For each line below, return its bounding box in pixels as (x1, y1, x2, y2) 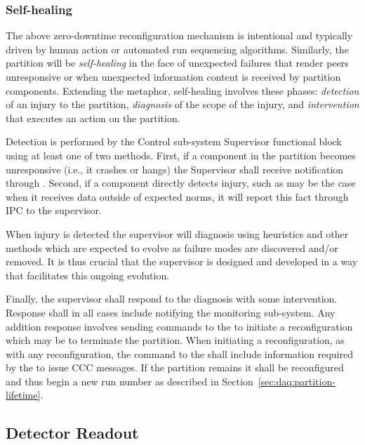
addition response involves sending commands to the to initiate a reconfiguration (6, 319, 353, 333)
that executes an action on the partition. (6, 110, 180, 125)
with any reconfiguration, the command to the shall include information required (6, 346, 353, 361)
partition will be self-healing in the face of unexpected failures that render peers (6, 55, 349, 70)
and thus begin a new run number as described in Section (6, 373, 253, 388)
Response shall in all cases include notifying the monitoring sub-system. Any (6, 305, 336, 319)
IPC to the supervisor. (6, 203, 102, 218)
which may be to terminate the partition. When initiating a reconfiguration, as (6, 333, 345, 347)
